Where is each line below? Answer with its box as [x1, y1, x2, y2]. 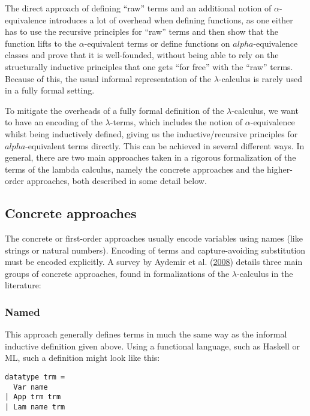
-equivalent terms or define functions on [84, 37, 230, 49]
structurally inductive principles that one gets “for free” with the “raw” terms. [5, 60, 293, 73]
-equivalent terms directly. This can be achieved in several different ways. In [25, 139, 305, 152]
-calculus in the [236, 267, 293, 279]
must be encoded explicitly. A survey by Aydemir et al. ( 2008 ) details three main [5, 255, 303, 268]
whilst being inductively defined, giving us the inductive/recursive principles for [5, 127, 298, 140]
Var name [13, 382, 48, 391]
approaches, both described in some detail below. [26, 174, 207, 187]
